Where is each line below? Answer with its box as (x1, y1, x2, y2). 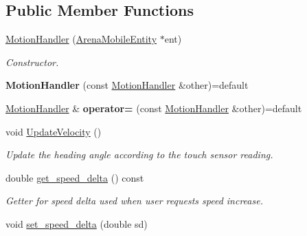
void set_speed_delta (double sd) (5, 216, 148, 230)
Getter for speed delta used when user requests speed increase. (5, 193, 263, 208)
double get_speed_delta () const (5, 170, 144, 184)
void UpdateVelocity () (5, 124, 102, 138)
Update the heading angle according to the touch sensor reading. (5, 147, 273, 162)
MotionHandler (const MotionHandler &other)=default (5, 78, 249, 92)
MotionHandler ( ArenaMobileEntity (5, 32, 157, 46)
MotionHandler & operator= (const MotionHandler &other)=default (5, 100, 302, 115)
